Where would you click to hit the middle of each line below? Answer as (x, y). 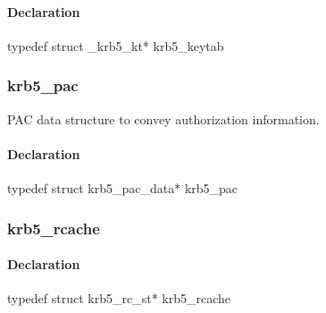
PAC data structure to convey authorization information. (163, 118)
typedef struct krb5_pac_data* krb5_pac (123, 188)
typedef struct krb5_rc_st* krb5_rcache (119, 298)
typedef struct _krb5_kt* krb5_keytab (116, 45)
